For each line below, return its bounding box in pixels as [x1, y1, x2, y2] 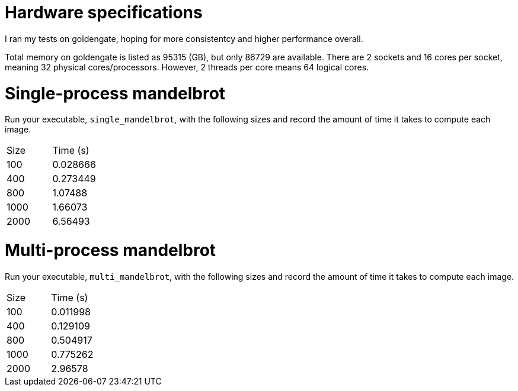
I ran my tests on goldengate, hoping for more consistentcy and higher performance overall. [5, 33, 363, 44]
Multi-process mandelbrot [5, 240, 216, 260]
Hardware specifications [5, 2, 203, 22]
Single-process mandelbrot [5, 83, 226, 104]
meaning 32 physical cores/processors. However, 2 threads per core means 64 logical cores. [5, 62, 369, 72]
